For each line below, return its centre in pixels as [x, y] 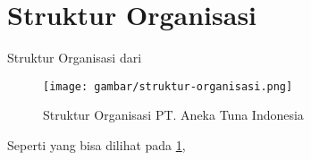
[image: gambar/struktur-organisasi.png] [168, 86]
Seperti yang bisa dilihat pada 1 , [97, 144]
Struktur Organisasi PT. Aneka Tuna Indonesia [173, 115]
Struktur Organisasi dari [75, 58]
